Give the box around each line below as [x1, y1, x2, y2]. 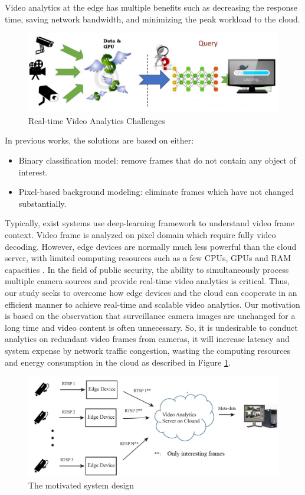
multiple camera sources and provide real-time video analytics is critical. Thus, [5, 275, 290, 287]
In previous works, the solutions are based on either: [5, 134, 194, 146]
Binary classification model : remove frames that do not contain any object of [18, 154, 296, 166]
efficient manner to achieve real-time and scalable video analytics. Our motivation [5, 298, 300, 310]
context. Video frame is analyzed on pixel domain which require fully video [5, 228, 276, 240]
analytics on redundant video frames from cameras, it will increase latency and [5, 333, 290, 345]
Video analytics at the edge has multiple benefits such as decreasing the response [5, 1, 298, 13]
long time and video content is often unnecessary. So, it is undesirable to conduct [5, 321, 298, 333]
